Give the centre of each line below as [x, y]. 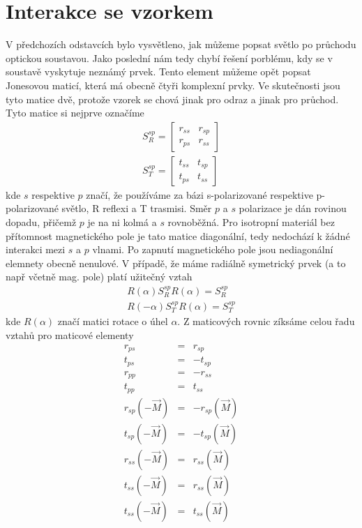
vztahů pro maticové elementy [70, 335]
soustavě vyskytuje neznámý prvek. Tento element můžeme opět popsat [158, 71]
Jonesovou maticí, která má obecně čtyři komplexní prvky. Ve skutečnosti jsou [173, 85]
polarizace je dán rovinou [293, 208]
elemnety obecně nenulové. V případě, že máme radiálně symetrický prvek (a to [176, 263]
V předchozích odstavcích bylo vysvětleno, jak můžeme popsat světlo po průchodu [181, 44]
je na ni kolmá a [122, 221]
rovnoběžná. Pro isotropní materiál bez [251, 221]
